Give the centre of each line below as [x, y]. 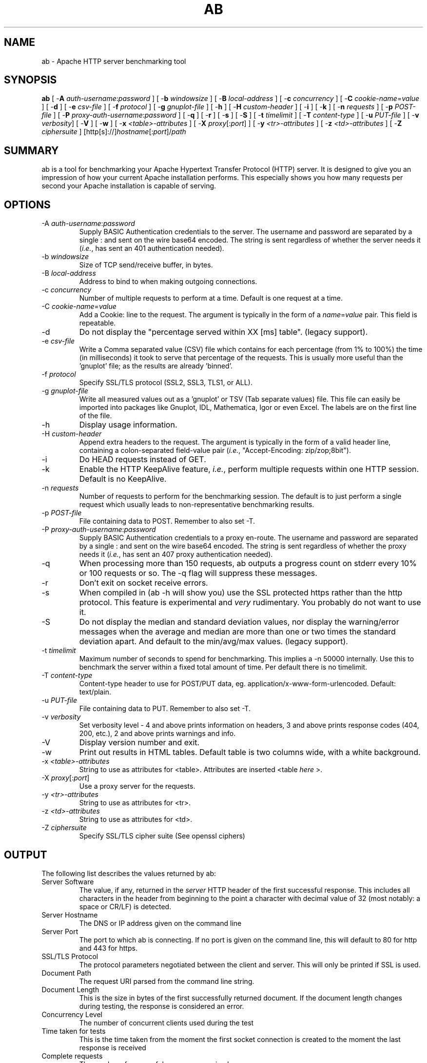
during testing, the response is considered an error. [162, 1006]
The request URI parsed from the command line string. [167, 981]
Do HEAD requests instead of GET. [143, 460]
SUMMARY [31, 150]
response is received [113, 1047]
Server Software [68, 881]
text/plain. [95, 692]
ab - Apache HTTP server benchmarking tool [114, 61]
